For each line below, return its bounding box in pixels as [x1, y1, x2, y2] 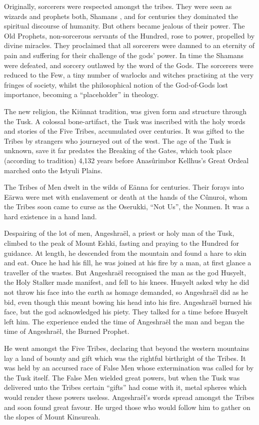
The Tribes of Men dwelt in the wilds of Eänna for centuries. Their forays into [4, 182, 244, 192]
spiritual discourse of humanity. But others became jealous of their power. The [4, 21, 245, 31]
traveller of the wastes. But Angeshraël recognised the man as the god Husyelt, [4, 267, 246, 277]
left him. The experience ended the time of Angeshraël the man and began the [4, 316, 244, 326]
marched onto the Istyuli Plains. [4, 165, 102, 175]
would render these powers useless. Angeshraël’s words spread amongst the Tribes [4, 391, 254, 402]
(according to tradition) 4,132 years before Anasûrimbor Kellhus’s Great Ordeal [4, 155, 249, 165]
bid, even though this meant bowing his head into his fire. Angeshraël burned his [4, 296, 252, 307]
